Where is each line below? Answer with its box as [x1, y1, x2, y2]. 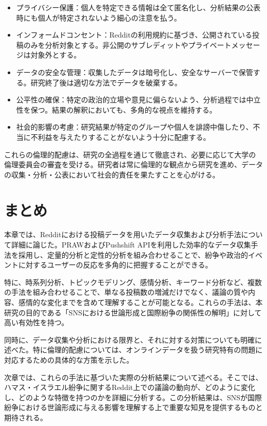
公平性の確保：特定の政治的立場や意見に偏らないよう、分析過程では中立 [16, 94, 261, 105]
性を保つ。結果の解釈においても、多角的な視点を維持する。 [16, 104, 217, 115]
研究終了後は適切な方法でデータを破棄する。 [30, 77, 182, 87]
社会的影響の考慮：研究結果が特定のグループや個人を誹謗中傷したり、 [16, 121, 253, 132]
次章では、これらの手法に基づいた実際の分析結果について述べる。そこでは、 [4, 371, 263, 382]
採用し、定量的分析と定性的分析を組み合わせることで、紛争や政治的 [18, 249, 249, 260]
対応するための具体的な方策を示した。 [4, 354, 133, 365]
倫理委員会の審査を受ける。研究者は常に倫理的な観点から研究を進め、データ [4, 159, 263, 170]
